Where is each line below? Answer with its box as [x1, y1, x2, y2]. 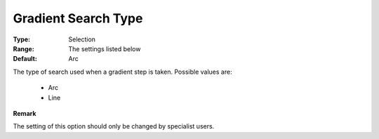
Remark [13, 109, 36, 117]
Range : [13, 44, 34, 53]
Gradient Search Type [13, 11, 143, 26]
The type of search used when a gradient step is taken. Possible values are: [13, 67, 232, 76]
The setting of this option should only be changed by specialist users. [13, 122, 215, 131]
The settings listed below [68, 44, 141, 53]
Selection [68, 35, 96, 44]
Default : [13, 55, 38, 63]
